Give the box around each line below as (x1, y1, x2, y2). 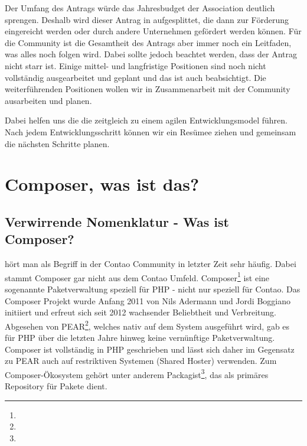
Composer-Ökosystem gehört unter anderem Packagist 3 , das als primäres (5, 366, 269, 380)
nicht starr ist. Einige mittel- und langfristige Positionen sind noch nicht (5, 59, 266, 71)
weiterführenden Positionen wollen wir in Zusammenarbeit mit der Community (5, 83, 290, 95)
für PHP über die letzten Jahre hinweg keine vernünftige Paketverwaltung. (5, 331, 275, 343)
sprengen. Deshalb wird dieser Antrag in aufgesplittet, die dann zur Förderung (5, 13, 289, 25)
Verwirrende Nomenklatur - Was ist (5, 212, 229, 230)
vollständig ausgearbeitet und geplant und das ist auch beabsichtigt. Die (5, 71, 266, 83)
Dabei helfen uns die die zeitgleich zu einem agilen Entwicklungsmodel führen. (5, 114, 288, 126)
